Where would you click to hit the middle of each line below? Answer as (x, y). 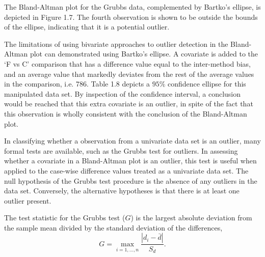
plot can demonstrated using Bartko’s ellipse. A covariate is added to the (144, 54)
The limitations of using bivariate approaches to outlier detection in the (116, 44)
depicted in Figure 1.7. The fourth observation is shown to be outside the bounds (131, 17)
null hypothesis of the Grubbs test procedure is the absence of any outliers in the (131, 180)
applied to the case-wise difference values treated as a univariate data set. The (126, 170)
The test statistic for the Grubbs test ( (65, 218)
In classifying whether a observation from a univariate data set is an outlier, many (132, 141)
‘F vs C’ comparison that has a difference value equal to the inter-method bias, (127, 63)
